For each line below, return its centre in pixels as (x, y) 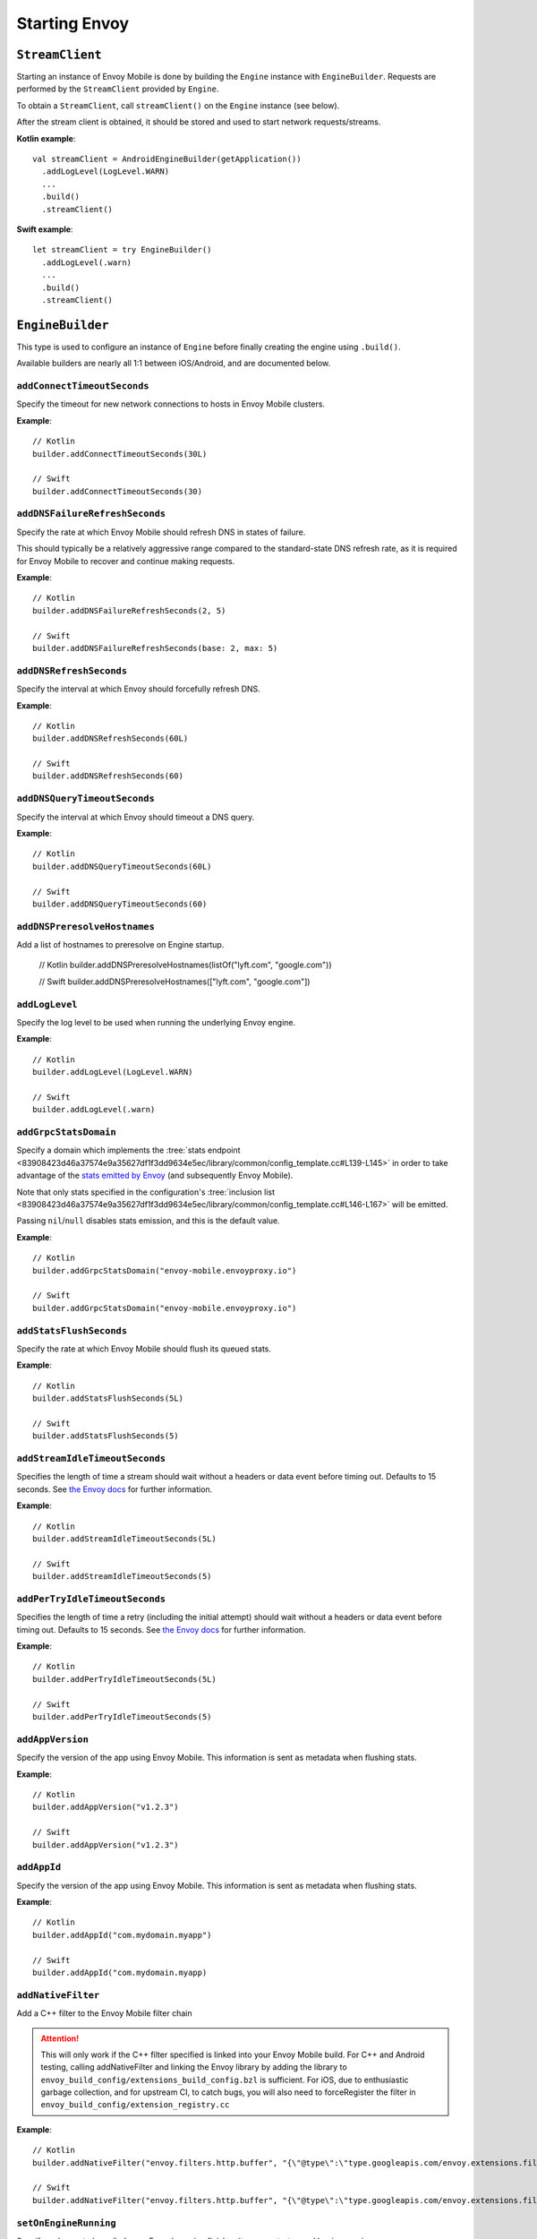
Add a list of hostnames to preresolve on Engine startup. (120, 945)
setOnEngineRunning (66, 2223)
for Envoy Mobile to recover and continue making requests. (126, 561)
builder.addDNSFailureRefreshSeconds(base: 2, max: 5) (155, 648)
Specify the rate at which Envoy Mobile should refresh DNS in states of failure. (161, 532)
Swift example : (45, 229)
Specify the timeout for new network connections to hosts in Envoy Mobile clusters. (171, 404)
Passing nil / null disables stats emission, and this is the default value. (149, 1221)
